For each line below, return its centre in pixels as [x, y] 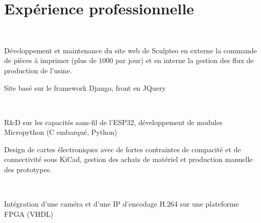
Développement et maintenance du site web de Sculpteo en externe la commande [130, 50]
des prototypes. [28, 169]
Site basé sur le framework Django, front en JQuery [85, 87]
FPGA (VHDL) [29, 214]
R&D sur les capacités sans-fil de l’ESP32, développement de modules [113, 122]
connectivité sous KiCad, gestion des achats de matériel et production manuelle [128, 159]
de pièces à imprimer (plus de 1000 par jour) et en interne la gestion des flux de [129, 60]
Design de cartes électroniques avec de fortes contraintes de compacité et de [123, 149]
